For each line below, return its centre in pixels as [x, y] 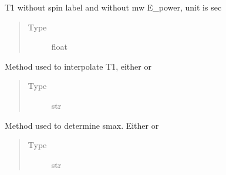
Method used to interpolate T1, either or [78, 66]
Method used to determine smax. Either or [82, 125]
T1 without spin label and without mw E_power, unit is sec [113, 7]
